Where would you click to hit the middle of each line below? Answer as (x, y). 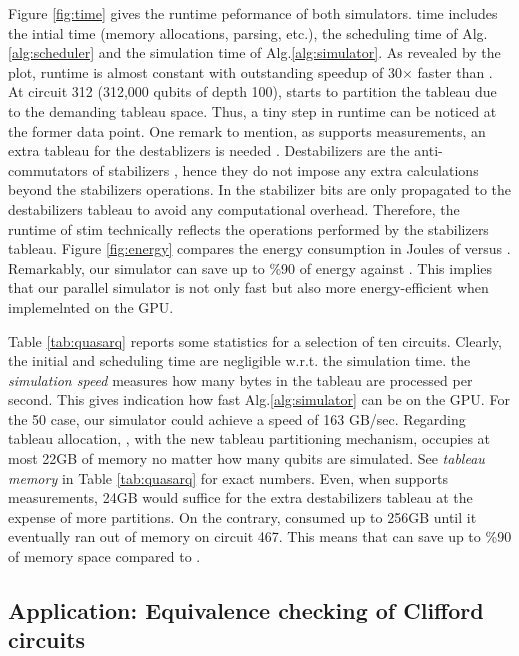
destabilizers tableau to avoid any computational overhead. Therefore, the (234, 208)
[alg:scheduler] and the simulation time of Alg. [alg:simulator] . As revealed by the (254, 52)
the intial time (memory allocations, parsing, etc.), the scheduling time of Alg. (248, 32)
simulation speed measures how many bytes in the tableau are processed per (240, 379)
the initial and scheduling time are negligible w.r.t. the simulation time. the (239, 360)
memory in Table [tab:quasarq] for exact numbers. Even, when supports (228, 477)
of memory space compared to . (104, 556)
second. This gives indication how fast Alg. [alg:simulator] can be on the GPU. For (259, 399)
